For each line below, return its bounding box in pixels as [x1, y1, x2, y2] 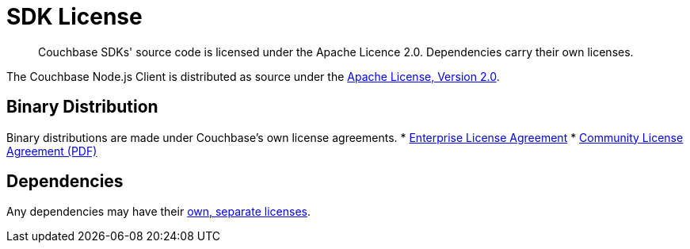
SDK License [6, 3, 143, 30]
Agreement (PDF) [6, 144, 97, 158]
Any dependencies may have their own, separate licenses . [6, 205, 311, 219]
